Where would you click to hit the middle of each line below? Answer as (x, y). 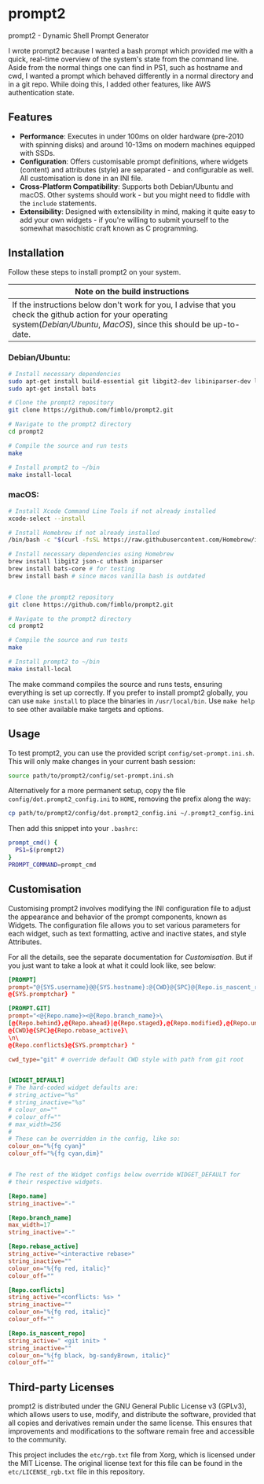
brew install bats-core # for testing (71, 569)
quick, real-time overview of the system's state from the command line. (124, 59)
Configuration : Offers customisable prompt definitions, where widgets (134, 161)
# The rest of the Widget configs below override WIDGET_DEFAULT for (125, 1175)
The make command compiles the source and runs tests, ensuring (115, 684)
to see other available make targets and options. (86, 709)
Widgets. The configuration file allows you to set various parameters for (125, 925)
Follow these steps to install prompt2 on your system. (95, 271)
